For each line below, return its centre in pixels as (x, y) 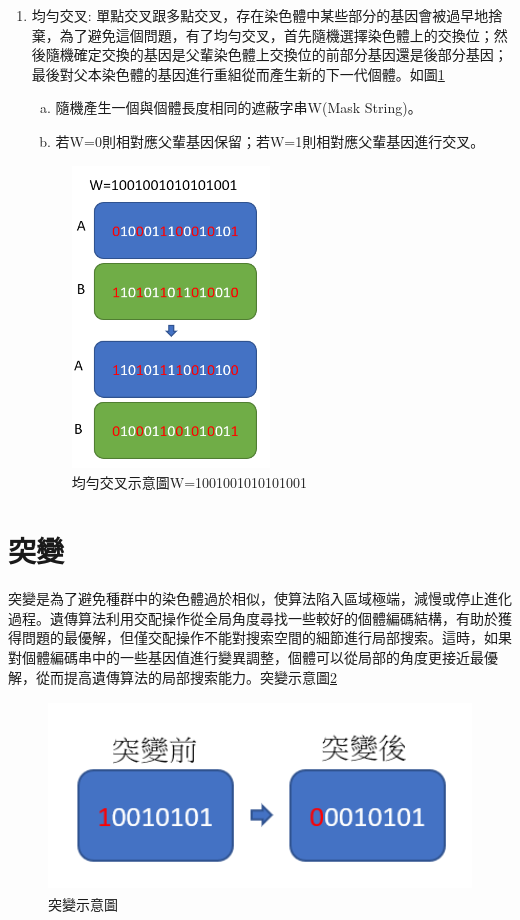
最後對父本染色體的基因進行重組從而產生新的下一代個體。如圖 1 (238, 73)
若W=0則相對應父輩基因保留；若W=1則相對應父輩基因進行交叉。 (270, 140)
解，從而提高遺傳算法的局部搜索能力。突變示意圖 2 (172, 676)
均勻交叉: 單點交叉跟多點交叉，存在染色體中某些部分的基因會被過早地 (260, 15)
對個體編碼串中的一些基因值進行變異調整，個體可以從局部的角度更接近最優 (253, 657)
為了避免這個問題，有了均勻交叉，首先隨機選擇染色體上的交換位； (276, 34)
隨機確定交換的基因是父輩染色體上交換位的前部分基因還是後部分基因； (276, 54)
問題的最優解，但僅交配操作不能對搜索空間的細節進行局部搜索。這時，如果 (266, 637)
